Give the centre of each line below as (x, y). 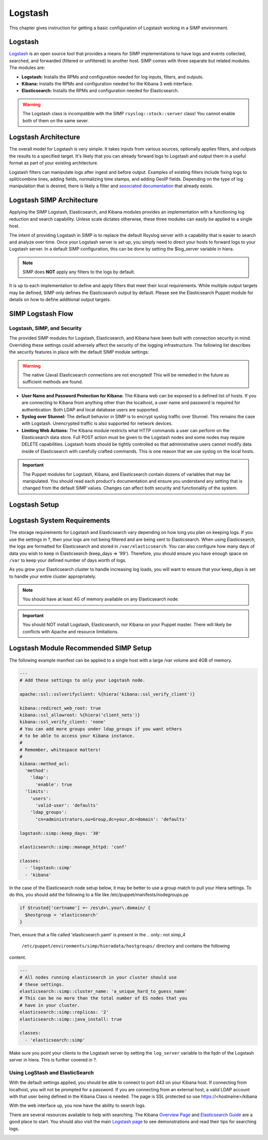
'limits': (37, 792)
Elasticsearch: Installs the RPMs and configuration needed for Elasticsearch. (100, 91)
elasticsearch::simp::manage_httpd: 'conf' (73, 847)
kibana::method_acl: (44, 763)
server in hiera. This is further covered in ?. (53, 1060)
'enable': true (54, 784)
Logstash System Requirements (60, 521)
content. (18, 957)
